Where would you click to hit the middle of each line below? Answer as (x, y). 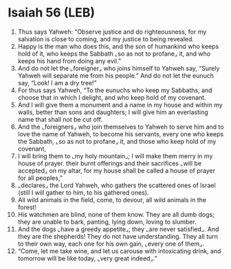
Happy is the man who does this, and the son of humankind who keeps (118, 46)
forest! (27, 207)
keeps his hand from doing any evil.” (69, 61)
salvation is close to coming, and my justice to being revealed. (106, 39)
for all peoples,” (40, 177)
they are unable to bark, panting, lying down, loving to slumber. (107, 222)
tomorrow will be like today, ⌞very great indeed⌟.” (87, 258)
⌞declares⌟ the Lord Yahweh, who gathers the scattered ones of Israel (117, 185)
